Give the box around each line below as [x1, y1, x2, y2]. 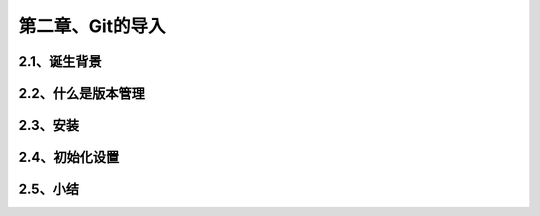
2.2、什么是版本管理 [18, 85, 145, 102]
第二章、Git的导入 [18, 15, 166, 37]
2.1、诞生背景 [18, 53, 102, 70]
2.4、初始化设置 [18, 149, 120, 166]
